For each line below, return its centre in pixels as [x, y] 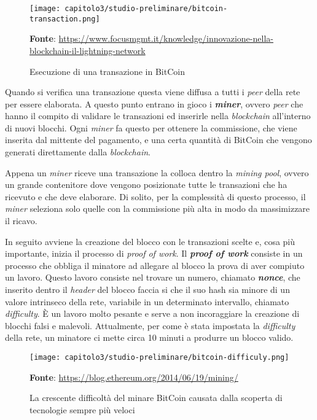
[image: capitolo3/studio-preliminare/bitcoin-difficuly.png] [159, 357]
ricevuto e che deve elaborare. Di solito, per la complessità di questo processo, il [155, 196]
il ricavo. [21, 221]
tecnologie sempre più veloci [82, 409]
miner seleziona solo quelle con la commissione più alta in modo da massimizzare [158, 208]
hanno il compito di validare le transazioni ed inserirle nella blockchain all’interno [158, 116]
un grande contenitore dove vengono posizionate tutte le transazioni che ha [146, 185]
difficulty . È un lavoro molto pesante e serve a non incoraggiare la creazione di [152, 313]
